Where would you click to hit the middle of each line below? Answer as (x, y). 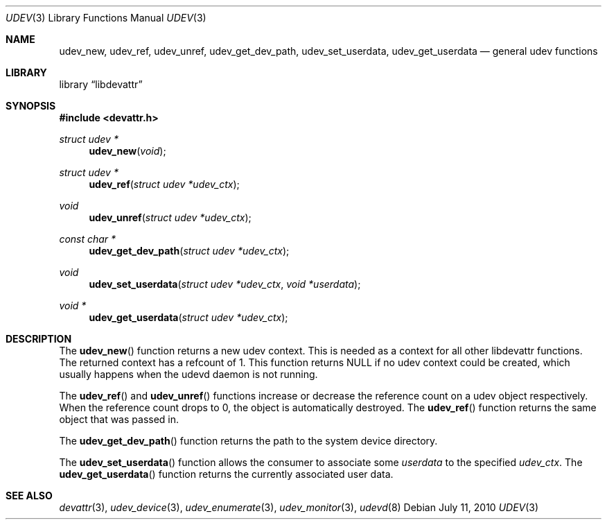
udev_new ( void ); (127, 151)
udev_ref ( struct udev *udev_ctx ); (164, 184)
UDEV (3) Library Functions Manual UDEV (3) (106, 18)
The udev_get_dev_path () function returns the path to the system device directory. (248, 441)
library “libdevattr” (101, 84)
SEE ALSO (29, 496)
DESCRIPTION (39, 339)
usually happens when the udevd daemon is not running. (188, 374)
